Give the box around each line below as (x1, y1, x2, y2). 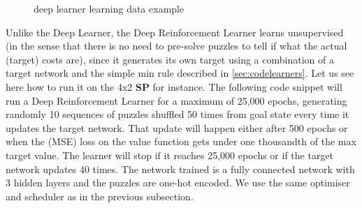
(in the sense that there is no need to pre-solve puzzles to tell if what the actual (6, 38, 347, 53)
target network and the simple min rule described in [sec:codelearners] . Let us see (6, 66, 354, 80)
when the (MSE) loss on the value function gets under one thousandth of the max (6, 134, 356, 149)
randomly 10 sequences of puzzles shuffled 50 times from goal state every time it (6, 107, 349, 121)
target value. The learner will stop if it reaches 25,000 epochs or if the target (6, 147, 334, 162)
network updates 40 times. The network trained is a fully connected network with (6, 161, 355, 176)
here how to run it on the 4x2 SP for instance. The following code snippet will (6, 79, 342, 94)
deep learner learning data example (34, 1, 184, 15)
